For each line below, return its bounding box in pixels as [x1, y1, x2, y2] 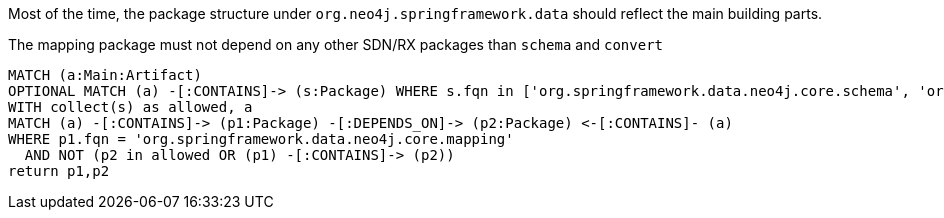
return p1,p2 [8, 163, 110, 179]
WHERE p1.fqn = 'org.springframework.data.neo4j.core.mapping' [8, 131, 514, 147]
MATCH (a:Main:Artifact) [8, 67, 202, 83]
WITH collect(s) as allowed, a [8, 99, 253, 115]
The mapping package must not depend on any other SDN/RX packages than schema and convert [8, 36, 663, 53]
